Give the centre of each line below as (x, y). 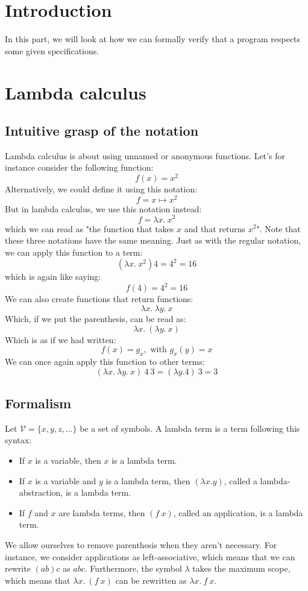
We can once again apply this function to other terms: (105, 361)
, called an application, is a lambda (238, 512)
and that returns (215, 228)
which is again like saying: (53, 277)
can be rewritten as (151, 580)
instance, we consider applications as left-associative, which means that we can (150, 556)
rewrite (18, 568)
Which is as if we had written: (61, 339)
